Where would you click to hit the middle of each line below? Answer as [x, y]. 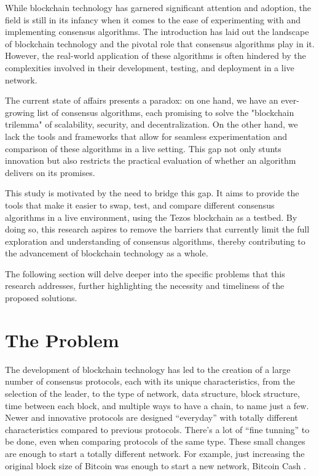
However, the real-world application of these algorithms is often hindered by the [156, 56]
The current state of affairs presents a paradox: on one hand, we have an [142, 100]
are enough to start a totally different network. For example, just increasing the [155, 453]
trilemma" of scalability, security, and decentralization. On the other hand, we [152, 124]
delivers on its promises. [50, 172]
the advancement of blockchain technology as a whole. [107, 253]
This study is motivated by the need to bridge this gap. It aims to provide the [152, 193]
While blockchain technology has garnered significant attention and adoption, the [158, 7]
